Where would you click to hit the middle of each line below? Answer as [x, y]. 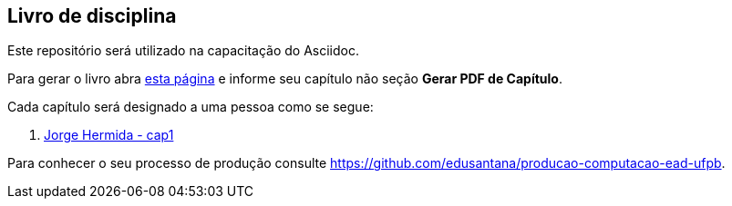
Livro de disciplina [92, 16]
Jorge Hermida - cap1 [109, 135]
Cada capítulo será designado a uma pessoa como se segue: [191, 107]
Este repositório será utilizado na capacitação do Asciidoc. [184, 51]
